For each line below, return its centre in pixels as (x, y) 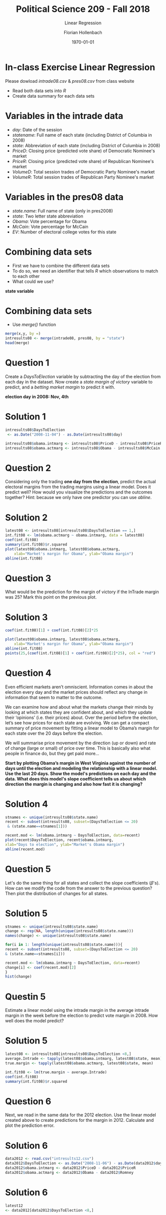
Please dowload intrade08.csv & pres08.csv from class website (70, 81)
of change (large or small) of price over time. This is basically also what (78, 748)
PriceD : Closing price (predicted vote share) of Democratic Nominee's (83, 151)
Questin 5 (25, 996)
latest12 (14, 1206)
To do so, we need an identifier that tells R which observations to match (85, 271)
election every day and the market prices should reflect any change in (76, 692)
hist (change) (19, 977)
